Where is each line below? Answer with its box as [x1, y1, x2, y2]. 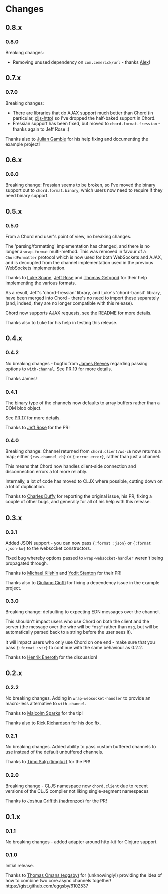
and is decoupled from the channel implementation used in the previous [5, 259, 154, 265]
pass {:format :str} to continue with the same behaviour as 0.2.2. [5, 645, 144, 651]
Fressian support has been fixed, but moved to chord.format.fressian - [12, 120, 161, 126]
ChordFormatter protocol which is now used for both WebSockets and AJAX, [5, 254, 162, 260]
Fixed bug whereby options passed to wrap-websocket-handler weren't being [5, 555, 163, 561]
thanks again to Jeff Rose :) [12, 126, 70, 132]
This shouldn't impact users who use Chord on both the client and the [5, 618, 149, 625]
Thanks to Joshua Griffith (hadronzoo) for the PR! [5, 798, 107, 804]
